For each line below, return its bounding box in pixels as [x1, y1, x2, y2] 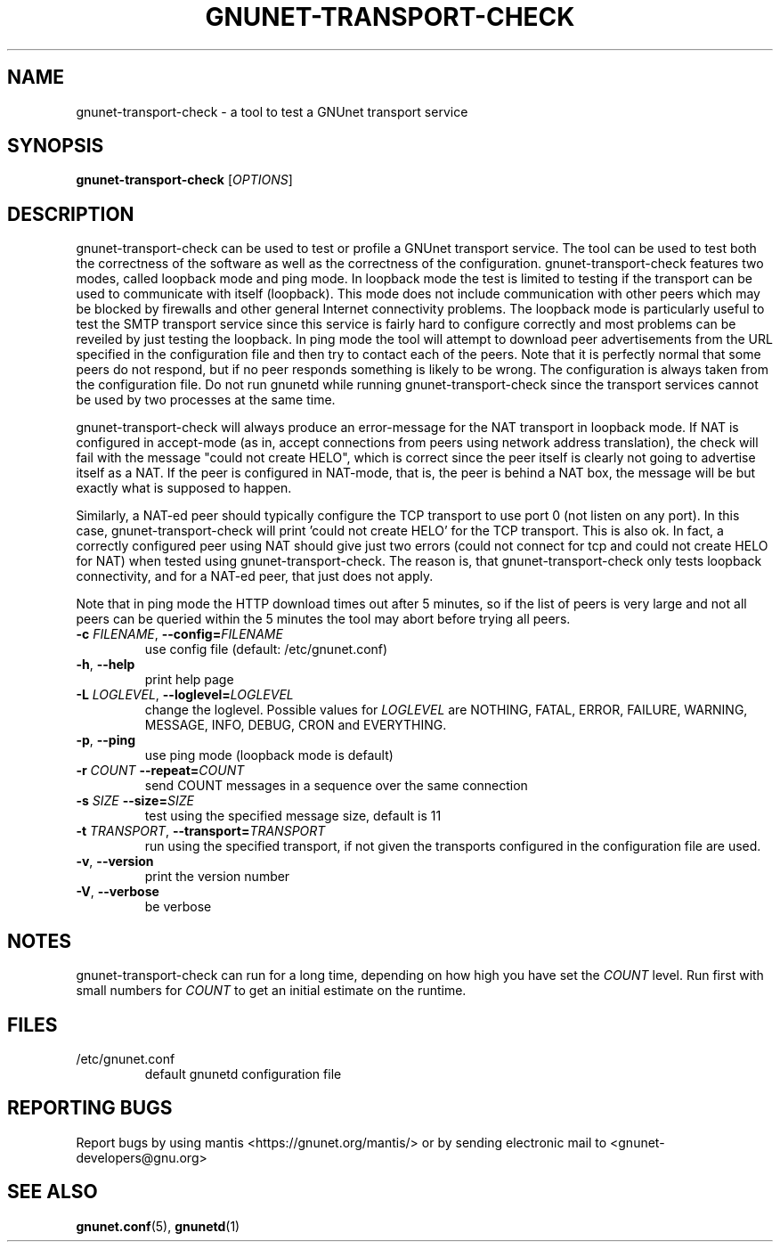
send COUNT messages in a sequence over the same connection [144, 778, 528, 794]
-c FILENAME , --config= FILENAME [76, 626, 283, 642]
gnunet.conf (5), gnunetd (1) [76, 1218, 240, 1234]
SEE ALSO [7, 1180, 98, 1204]
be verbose [144, 899, 212, 915]
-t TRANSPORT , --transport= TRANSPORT [76, 823, 326, 839]
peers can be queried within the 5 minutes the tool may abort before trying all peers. [76, 611, 571, 627]
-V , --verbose [76, 884, 159, 900]
